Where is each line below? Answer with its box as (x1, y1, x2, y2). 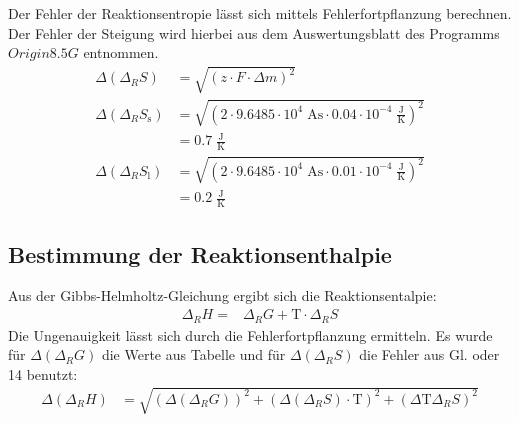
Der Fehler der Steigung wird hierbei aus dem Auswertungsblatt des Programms (8, 22, 500, 43)
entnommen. (83, 42, 159, 63)
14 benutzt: (8, 363, 78, 384)
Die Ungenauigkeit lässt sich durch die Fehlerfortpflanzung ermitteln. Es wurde (8, 324, 493, 345)
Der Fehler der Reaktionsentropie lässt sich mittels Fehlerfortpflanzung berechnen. (8, 3, 512, 23)
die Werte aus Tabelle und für (101, 344, 286, 365)
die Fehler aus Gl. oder (359, 344, 500, 365)
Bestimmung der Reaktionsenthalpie (8, 238, 392, 269)
